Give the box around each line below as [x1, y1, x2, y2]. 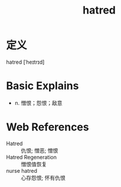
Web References [6, 120, 90, 134]
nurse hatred [6, 167, 37, 174]
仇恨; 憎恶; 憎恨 [21, 147, 58, 154]
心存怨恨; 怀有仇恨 [21, 174, 66, 181]
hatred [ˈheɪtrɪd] [6, 58, 45, 65]
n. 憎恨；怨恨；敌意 [14, 99, 63, 106]
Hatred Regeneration [6, 153, 57, 160]
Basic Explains [6, 79, 79, 93]
